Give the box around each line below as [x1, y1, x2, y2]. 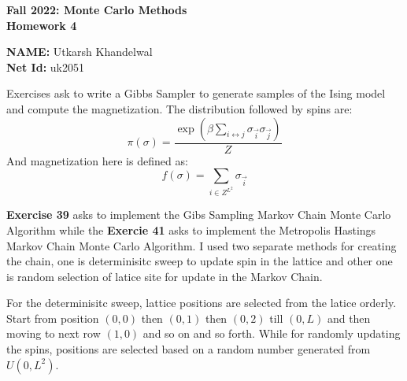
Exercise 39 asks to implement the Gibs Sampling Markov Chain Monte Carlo [6, 206, 391, 223]
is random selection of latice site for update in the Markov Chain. [6, 268, 323, 284]
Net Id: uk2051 [6, 58, 84, 75]
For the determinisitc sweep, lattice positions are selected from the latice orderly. [6, 294, 397, 311]
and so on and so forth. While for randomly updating [142, 325, 401, 342]
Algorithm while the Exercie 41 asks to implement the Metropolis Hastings [6, 221, 376, 238]
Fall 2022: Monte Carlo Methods [6, 2, 187, 17]
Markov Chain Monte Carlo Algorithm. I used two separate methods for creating [6, 237, 397, 253]
